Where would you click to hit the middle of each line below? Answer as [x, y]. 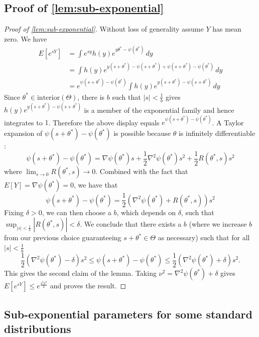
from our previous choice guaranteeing [63, 237]
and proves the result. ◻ [88, 286]
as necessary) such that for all [204, 237]
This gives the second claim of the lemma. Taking [80, 273]
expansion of [23, 133]
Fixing [14, 212]
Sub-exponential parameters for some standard [128, 314]
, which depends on [146, 212]
